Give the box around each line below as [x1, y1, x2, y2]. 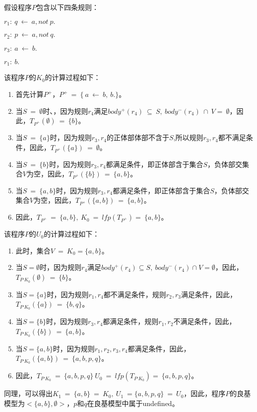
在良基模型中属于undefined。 [87, 398, 179, 408]
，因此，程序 [184, 388, 226, 399]
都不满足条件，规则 [103, 289, 166, 299]
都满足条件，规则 [103, 316, 159, 327]
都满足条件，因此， [128, 343, 191, 353]
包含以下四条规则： [36, 2, 99, 12]
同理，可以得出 [4, 388, 53, 399]
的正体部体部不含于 [106, 132, 169, 143]
